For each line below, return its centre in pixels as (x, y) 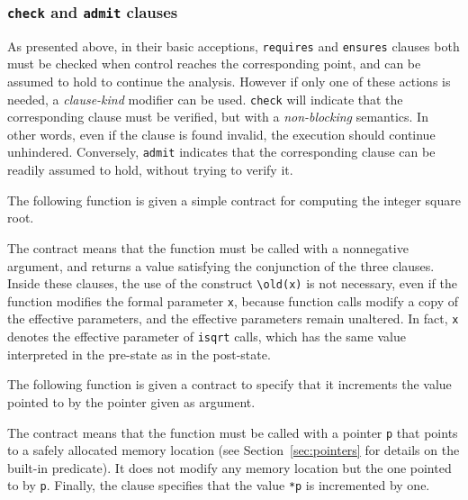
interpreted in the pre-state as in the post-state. (139, 354)
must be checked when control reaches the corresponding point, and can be (214, 64)
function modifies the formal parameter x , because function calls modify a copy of (233, 300)
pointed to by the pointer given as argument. (131, 401)
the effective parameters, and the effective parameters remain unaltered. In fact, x (233, 318)
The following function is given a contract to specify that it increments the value (229, 384)
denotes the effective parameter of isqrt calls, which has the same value (207, 336)
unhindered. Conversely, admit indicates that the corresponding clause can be (221, 152)
